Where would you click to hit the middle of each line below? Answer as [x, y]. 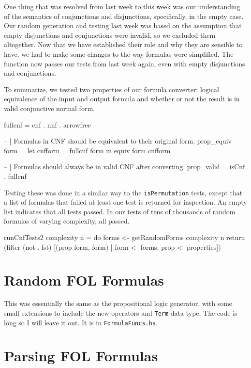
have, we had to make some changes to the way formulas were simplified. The [119, 54]
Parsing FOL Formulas [81, 356]
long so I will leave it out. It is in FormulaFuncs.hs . [81, 322]
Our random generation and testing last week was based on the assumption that [123, 25]
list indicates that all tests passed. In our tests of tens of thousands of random [120, 211]
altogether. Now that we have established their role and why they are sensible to [123, 44]
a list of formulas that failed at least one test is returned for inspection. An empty [125, 202]
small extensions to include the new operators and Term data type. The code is [121, 312]
